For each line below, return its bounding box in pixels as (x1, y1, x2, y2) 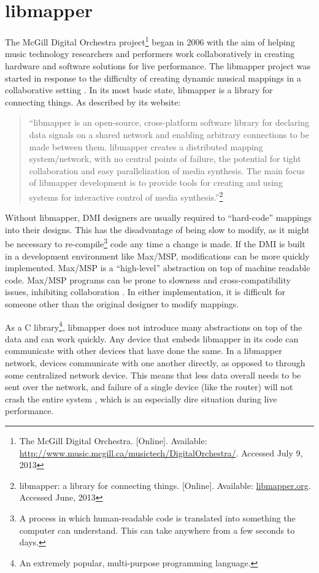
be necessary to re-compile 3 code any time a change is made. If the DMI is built (5, 236, 306, 250)
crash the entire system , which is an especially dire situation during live (5, 392, 277, 405)
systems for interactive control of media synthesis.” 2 (29, 188, 223, 203)
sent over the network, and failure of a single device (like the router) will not (5, 380, 293, 393)
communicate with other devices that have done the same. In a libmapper (5, 344, 282, 357)
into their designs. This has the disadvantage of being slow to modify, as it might (5, 223, 310, 236)
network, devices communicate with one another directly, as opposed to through (5, 356, 306, 369)
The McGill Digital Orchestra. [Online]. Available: (19, 434, 207, 447)
